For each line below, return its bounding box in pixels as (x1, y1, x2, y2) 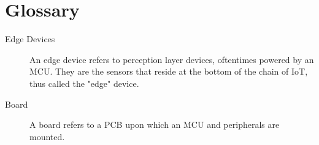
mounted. (29, 130, 65, 143)
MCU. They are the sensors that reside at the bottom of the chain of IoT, (29, 65, 308, 78)
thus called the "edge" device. (29, 76, 139, 89)
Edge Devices (5, 32, 55, 45)
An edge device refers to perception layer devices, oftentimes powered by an (29, 53, 314, 65)
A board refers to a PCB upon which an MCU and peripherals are (29, 118, 280, 131)
